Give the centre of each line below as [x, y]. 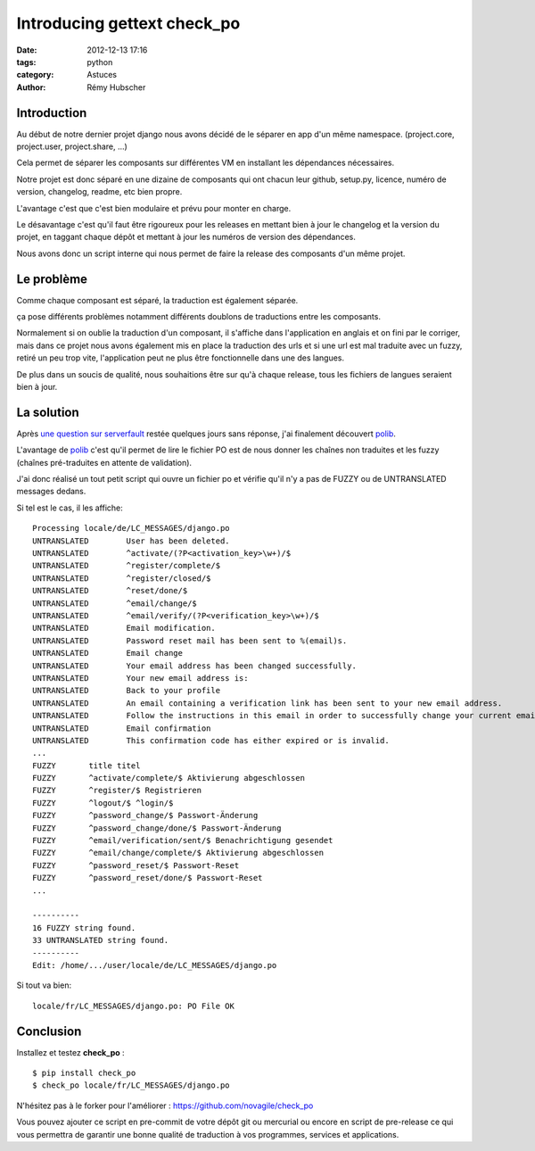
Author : [31, 87]
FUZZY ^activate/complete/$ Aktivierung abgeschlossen [169, 778]
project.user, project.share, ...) [72, 146]
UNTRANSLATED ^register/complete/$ [127, 566]
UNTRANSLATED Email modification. [124, 628]
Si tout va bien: [44, 985]
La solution [48, 412]
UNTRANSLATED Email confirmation [122, 728]
